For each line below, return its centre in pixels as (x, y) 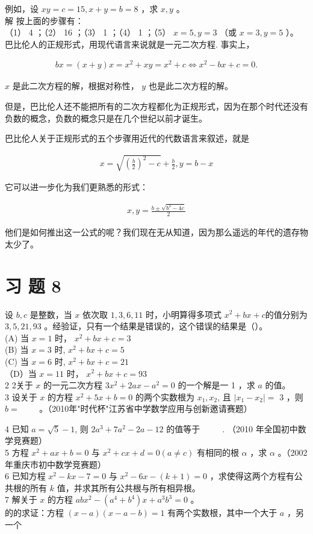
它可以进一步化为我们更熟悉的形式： (76, 187)
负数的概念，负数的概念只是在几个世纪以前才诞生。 (106, 118)
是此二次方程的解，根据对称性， (76, 86)
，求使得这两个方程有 (252, 476)
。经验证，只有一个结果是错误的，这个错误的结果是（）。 (156, 326)
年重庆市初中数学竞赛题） (55, 464)
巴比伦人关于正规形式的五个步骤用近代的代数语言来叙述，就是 (127, 138)
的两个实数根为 (165, 396)
